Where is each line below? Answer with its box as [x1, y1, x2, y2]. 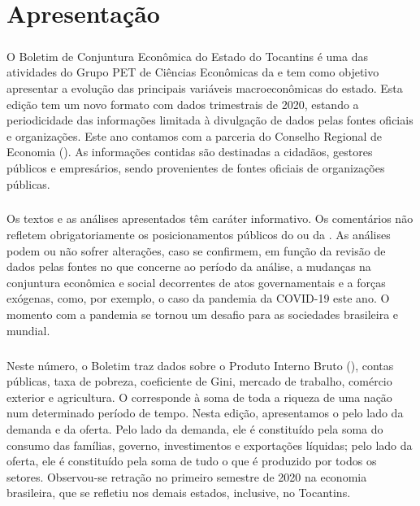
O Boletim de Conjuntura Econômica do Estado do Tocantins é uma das [6, 47, 368, 64]
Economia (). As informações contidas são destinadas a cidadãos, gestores [6, 143, 373, 160]
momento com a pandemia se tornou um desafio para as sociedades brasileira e [6, 306, 399, 323]
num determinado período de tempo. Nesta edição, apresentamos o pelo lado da [6, 404, 404, 421]
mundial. [6, 321, 50, 338]
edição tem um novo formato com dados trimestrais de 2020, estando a [6, 95, 359, 112]
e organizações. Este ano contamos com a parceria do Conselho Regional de [6, 127, 382, 144]
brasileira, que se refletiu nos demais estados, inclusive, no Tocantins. [6, 484, 351, 501]
